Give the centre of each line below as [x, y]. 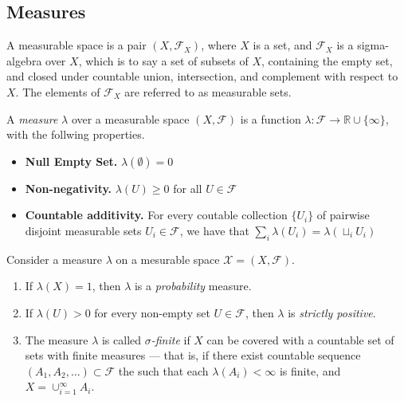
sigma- [373, 45]
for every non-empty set [152, 312]
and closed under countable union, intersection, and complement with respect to [202, 76]
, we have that [214, 230]
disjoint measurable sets [83, 230]
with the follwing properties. [76, 134]
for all [188, 188]
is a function [271, 118]
